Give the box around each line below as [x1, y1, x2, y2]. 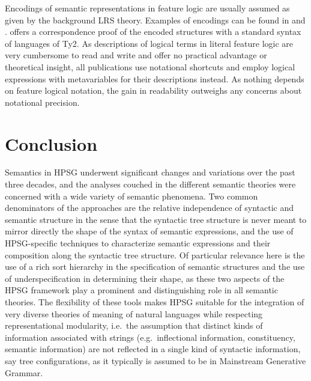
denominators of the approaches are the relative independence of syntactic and [5, 201, 294, 214]
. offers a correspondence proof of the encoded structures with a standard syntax [5, 25, 301, 38]
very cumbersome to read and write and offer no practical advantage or [5, 49, 267, 61]
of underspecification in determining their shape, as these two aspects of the [5, 272, 285, 284]
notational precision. [5, 96, 80, 108]
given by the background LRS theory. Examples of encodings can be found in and [5, 13, 306, 26]
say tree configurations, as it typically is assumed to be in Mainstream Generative [5, 354, 306, 367]
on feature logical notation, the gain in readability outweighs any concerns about [5, 84, 302, 97]
